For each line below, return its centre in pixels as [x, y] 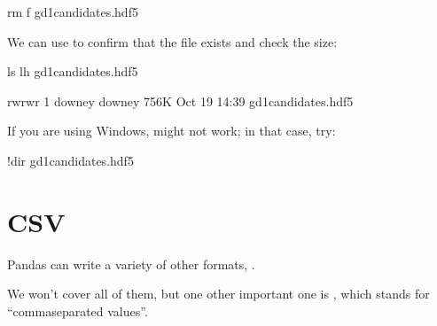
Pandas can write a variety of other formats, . [131, 264]
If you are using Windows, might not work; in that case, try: [172, 131]
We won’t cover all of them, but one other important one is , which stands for [218, 294]
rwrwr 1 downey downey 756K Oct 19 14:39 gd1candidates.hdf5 [180, 101]
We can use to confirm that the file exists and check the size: [172, 41]
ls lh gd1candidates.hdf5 [73, 71]
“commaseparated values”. [78, 310]
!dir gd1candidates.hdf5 [70, 160]
